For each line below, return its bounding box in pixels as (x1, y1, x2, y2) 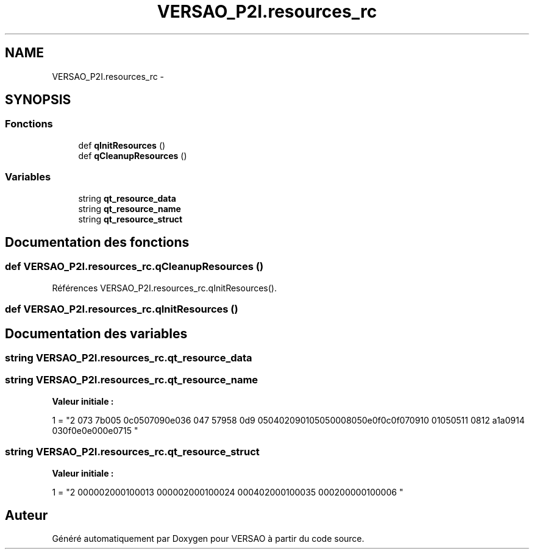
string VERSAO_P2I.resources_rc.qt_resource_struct (5, 446, 260, 458)
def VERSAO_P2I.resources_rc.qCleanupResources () (5, 260, 264, 273)
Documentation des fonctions (5, 234, 190, 250)
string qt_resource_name (78, 203, 181, 214)
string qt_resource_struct (78, 213, 183, 224)
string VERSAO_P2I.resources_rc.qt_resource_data (5, 352, 252, 364)
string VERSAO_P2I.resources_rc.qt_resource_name (5, 374, 258, 386)
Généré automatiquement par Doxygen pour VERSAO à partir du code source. (52, 533, 365, 544)
